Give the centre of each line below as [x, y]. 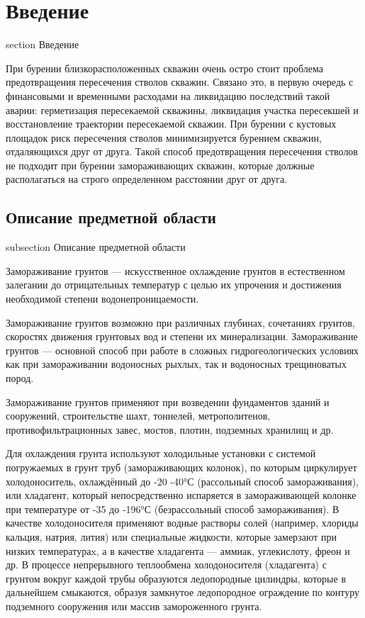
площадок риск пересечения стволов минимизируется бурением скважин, [164, 137]
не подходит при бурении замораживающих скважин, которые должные [160, 165]
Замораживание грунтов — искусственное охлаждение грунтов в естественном [175, 270]
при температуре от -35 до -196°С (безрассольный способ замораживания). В [173, 509]
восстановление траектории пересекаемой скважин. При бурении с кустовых [171, 124]
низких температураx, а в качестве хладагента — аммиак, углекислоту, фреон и [178, 550]
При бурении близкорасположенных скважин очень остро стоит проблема [164, 68]
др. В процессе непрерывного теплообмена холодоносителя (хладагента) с [166, 564]
